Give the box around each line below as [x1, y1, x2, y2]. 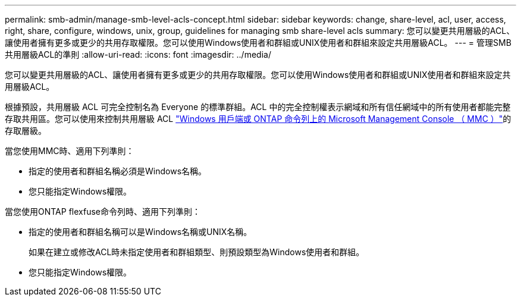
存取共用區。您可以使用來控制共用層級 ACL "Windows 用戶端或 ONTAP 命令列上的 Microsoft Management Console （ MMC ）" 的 [5, 114, 511, 124]
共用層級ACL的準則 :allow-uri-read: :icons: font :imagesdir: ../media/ [5, 49, 271, 59]
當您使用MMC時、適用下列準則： [5, 146, 134, 156]
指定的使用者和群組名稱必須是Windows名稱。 [29, 166, 207, 176]
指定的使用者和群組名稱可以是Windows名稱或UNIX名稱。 [29, 227, 252, 237]
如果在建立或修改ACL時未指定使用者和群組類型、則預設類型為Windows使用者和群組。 [29, 247, 365, 257]
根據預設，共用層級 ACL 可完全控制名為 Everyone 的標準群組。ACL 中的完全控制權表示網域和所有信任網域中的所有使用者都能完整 [5, 102, 511, 112]
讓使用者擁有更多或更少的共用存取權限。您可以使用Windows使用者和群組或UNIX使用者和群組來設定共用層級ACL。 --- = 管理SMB [5, 37, 511, 48]
